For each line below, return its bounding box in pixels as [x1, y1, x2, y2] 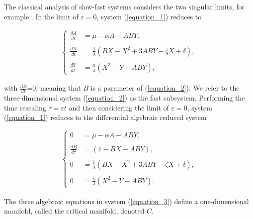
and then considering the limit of [69, 102, 169, 112]
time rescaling [4, 102, 46, 112]
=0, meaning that [27, 83, 81, 93]
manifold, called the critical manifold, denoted [4, 206, 145, 216]
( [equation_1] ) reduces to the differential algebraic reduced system [4, 112, 207, 122]
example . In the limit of [4, 11, 79, 21]
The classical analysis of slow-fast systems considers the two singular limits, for [4, 1, 245, 11]
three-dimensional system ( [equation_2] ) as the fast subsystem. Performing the [4, 93, 245, 103]
